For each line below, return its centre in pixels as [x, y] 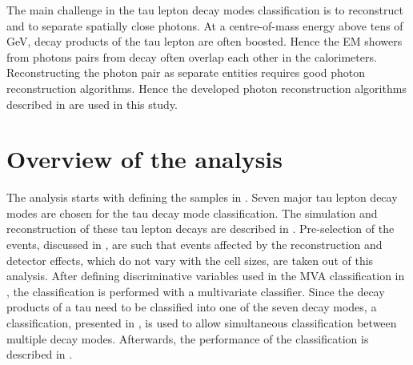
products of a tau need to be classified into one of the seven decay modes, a [192, 307]
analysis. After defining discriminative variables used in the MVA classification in [206, 276]
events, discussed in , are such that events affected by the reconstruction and [194, 245]
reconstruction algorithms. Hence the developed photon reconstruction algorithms [206, 88]
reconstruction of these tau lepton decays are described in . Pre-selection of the [200, 229]
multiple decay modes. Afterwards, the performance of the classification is [188, 338]
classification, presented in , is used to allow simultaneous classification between [202, 323]
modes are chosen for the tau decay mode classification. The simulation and [192, 213]
